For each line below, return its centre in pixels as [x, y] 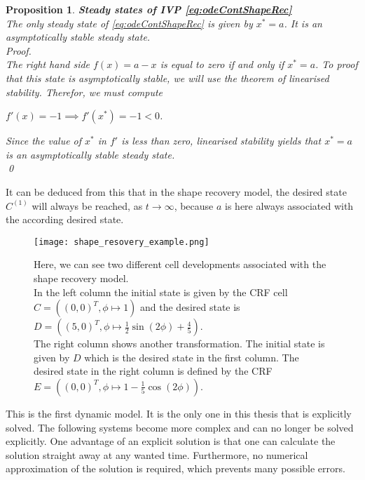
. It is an [303, 23]
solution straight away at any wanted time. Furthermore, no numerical [157, 454]
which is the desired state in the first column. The [192, 357]
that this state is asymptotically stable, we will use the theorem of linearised [167, 78]
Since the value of [44, 141]
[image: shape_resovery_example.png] [122, 242]
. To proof [337, 64]
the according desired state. [65, 219]
